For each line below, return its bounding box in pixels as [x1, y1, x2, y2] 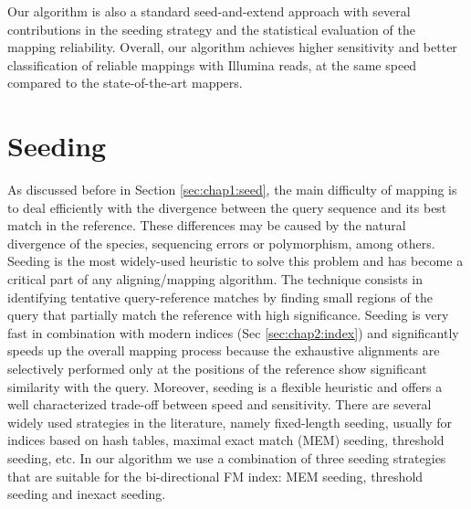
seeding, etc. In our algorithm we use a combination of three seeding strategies [7, 449, 446, 467]
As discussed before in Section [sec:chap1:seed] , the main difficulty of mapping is [7, 180, 457, 199]
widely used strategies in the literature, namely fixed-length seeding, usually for [7, 412, 453, 431]
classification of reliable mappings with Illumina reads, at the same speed [7, 55, 417, 74]
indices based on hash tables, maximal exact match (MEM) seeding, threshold [7, 430, 445, 450]
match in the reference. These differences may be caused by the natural [7, 216, 406, 235]
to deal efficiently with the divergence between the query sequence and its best [7, 197, 447, 217]
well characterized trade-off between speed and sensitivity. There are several [7, 395, 432, 414]
